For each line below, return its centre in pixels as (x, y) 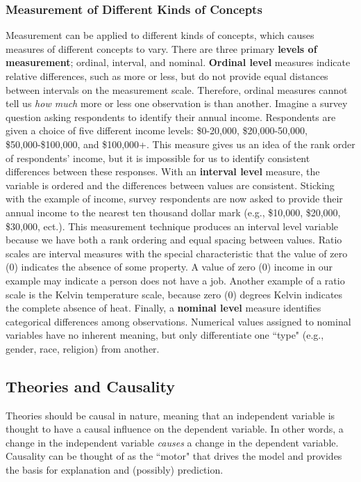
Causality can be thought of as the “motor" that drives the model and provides (174, 456)
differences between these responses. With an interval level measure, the (163, 171)
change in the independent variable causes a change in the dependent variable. (172, 442)
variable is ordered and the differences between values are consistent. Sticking (170, 185)
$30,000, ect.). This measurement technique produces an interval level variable (172, 226)
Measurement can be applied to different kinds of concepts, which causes (160, 35)
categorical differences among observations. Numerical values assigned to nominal (178, 321)
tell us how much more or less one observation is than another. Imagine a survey (177, 103)
